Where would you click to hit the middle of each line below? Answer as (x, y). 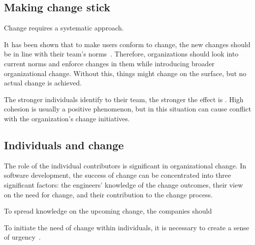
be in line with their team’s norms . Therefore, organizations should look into (121, 54)
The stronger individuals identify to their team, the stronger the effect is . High (124, 99)
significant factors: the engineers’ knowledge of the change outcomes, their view (124, 184)
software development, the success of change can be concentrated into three (118, 175)
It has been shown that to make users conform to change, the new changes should (127, 44)
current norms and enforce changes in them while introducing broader (109, 63)
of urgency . (22, 237)
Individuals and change (64, 145)
